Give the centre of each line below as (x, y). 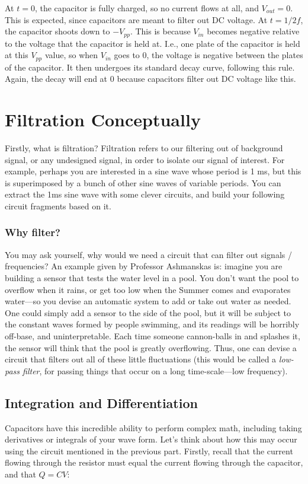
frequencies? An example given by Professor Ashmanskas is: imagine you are (144, 266)
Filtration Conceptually (103, 120)
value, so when (71, 55)
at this (17, 55)
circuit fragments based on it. (58, 206)
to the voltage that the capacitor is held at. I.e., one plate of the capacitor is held (153, 43)
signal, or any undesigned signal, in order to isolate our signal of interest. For (145, 159)
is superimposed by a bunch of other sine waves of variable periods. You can (143, 182)
